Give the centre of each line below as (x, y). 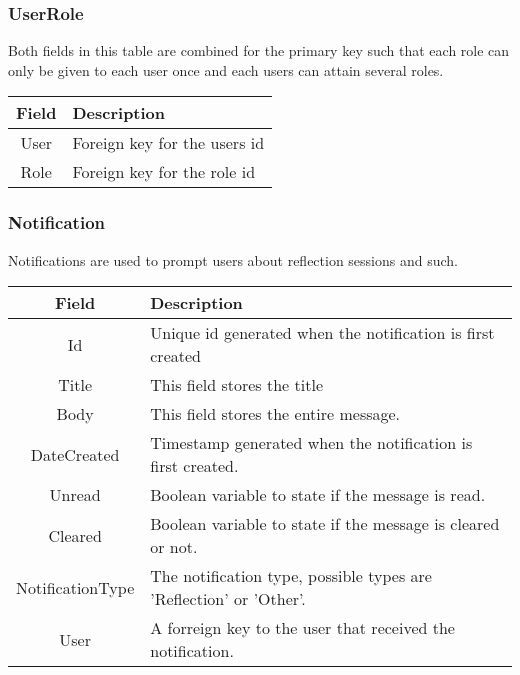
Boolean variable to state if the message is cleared (325, 524)
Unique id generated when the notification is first (322, 333)
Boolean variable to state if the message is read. (318, 495)
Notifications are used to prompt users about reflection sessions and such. (233, 259)
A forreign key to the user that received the (302, 628)
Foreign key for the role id (164, 172)
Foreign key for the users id (168, 143)
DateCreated (75, 454)
